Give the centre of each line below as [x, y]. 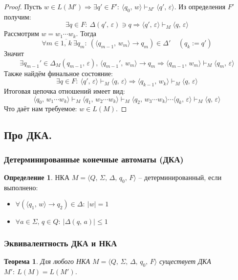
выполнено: [21, 187]
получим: [18, 16]
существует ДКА [185, 261]
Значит [14, 53]
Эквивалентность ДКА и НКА [60, 243]
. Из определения [200, 6]
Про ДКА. [28, 135]
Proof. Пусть [23, 6]
